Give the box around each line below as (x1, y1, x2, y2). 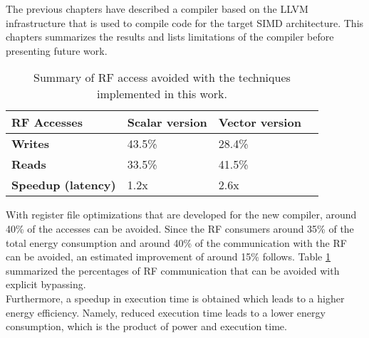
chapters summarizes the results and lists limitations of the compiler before (6, 29, 334, 44)
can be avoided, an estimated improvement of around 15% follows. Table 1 (6, 249, 331, 264)
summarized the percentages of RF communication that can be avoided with (6, 263, 340, 278)
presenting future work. (6, 43, 108, 58)
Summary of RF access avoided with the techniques (33, 69, 291, 86)
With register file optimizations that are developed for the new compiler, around (6, 207, 357, 222)
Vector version (218, 114, 301, 131)
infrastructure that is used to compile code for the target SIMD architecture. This (6, 15, 364, 30)
